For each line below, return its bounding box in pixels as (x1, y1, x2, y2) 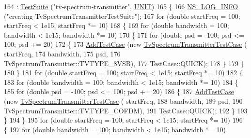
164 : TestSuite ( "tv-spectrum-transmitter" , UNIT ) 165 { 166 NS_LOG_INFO (4, 1, 238, 11)
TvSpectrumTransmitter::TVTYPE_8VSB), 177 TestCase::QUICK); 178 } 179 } (4, 58, 244, 68)
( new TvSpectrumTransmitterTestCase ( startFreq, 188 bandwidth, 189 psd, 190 (4, 96, 243, 106)
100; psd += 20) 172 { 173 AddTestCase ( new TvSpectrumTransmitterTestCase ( (4, 39, 247, 49)
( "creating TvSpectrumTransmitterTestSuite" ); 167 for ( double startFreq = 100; (4, 11, 240, 21)
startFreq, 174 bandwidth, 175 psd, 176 (4, 48, 121, 58)
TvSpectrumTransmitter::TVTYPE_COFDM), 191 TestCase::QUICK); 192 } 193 (4, 105, 248, 115)
